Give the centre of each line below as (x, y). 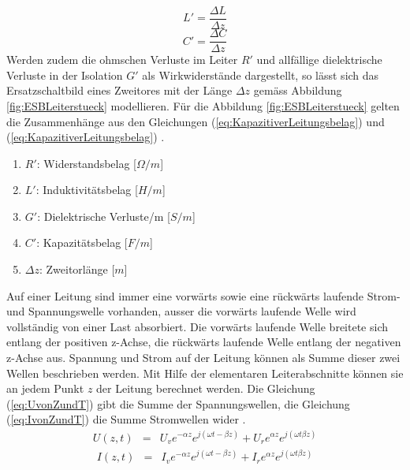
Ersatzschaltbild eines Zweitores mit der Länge (119, 90)
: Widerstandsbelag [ (87, 163)
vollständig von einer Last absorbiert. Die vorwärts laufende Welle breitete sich (198, 326)
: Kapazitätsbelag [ (82, 242)
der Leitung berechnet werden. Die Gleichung (206, 388)
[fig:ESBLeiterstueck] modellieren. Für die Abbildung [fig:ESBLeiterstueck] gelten (203, 105)
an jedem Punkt (45, 388)
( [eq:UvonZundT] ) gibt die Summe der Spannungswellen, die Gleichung (178, 403)
